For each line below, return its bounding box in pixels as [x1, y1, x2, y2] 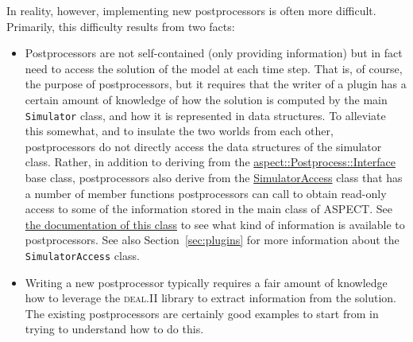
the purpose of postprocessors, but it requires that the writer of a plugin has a [25, 76, 407, 92]
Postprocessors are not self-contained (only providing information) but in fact [25, 45, 403, 61]
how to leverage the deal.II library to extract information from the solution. [25, 290, 397, 306]
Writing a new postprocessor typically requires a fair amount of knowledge [25, 274, 388, 290]
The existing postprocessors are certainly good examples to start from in [25, 305, 379, 321]
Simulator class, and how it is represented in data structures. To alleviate [25, 107, 386, 123]
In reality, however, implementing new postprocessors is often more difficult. [6, 2, 376, 18]
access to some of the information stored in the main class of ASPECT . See [25, 200, 392, 217]
